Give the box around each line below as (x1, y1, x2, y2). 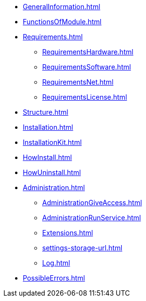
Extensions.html (42, 229, 93, 237)
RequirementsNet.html (42, 78, 114, 86)
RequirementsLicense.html (42, 93, 127, 101)
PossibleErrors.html (23, 274, 85, 282)
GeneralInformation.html (23, 2, 100, 11)
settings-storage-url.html (42, 244, 123, 252)
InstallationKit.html (23, 138, 82, 146)
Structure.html (23, 108, 68, 116)
